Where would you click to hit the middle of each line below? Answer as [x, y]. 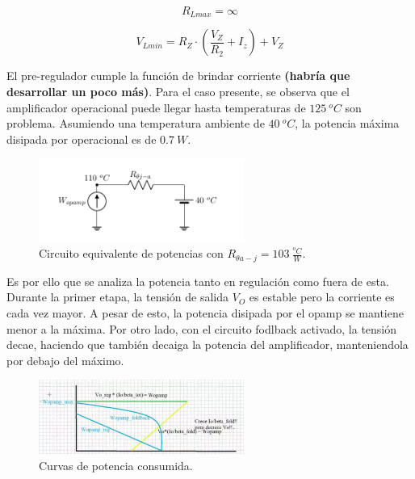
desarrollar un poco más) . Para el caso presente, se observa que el [178, 92]
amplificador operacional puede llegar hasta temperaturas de [156, 107]
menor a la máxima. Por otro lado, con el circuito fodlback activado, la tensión [202, 328]
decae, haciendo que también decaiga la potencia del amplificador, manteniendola [207, 345]
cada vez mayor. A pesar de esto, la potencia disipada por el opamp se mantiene [205, 313]
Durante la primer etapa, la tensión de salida [118, 297]
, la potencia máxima [347, 123]
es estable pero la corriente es [322, 297]
